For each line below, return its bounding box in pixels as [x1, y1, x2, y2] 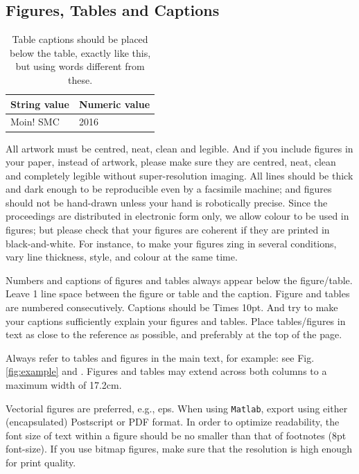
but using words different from [15, 59, 145, 73]
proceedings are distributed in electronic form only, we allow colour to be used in [6, 209, 349, 223]
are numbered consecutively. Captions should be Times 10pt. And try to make [6, 300, 338, 315]
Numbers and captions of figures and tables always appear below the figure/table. [6, 272, 353, 287]
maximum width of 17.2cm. [6, 378, 122, 392]
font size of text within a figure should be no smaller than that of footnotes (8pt [6, 428, 347, 442]
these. [67, 72, 93, 87]
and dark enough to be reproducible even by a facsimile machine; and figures [6, 182, 332, 196]
